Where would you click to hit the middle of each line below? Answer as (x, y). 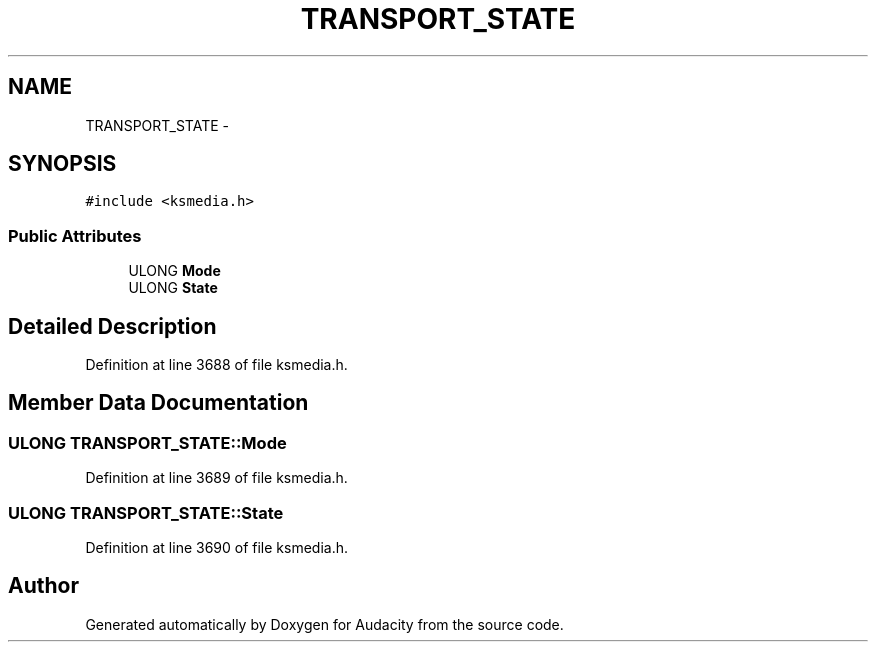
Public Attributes (75, 235)
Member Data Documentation (158, 403)
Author (43, 586)
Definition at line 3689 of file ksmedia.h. (216, 478)
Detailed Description (112, 326)
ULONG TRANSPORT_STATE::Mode (147, 442)
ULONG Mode (174, 271)
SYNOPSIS (62, 164)
